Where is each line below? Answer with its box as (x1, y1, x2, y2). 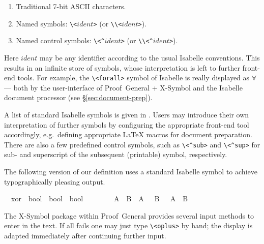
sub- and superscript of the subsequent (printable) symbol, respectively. (4, 149, 227, 160)
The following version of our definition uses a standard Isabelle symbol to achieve (4, 166, 257, 176)
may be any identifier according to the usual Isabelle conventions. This (39, 52, 260, 63)
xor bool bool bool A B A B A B (11, 193, 188, 204)
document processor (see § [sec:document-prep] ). (4, 92, 153, 103)
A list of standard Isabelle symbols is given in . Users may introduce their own (4, 109, 249, 119)
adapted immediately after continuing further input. (4, 230, 166, 240)
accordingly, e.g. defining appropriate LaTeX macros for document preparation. (4, 129, 252, 140)
